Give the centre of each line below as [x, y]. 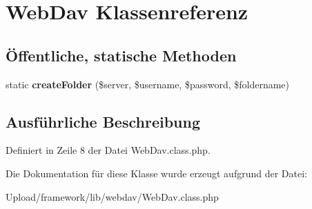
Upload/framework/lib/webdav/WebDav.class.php [112, 196]
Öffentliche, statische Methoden [121, 55]
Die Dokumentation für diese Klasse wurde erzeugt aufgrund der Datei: [156, 173]
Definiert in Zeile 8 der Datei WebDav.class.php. [108, 150]
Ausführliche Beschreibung [103, 121]
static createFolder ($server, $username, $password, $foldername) [148, 84]
